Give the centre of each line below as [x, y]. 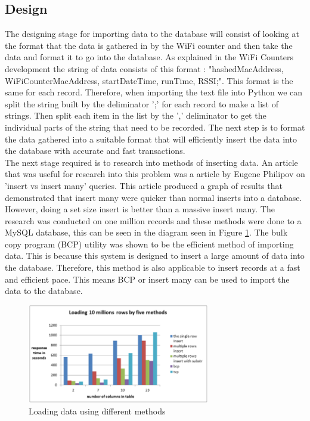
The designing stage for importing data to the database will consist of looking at [152, 34]
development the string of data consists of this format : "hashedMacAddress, [144, 68]
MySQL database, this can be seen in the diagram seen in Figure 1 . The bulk [146, 232]
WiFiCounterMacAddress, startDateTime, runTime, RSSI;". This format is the [149, 80]
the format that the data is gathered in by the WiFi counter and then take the [149, 45]
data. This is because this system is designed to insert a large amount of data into [155, 256]
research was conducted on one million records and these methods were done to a [153, 220]
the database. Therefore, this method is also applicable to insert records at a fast [153, 267]
